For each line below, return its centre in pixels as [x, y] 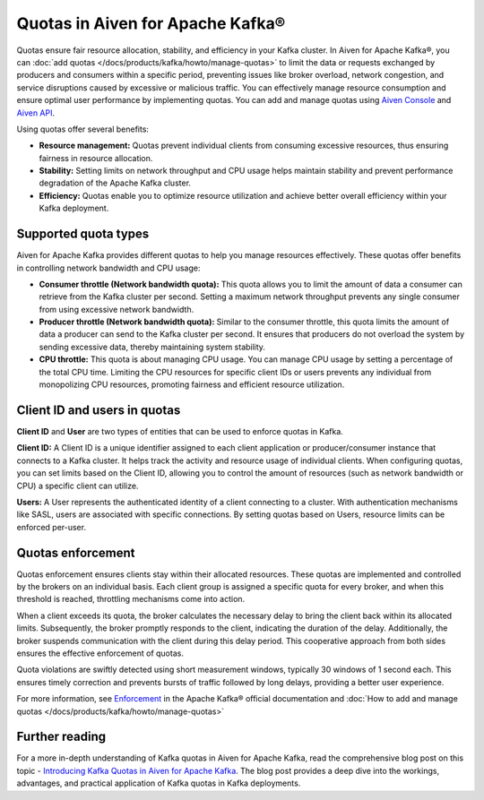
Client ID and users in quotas [99, 410]
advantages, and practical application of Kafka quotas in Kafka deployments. [159, 783]
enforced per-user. [52, 527]
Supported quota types [83, 234]
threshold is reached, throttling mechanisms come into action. [131, 599]
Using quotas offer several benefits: [83, 129]
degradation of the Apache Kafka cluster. [115, 183]
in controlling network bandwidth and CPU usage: [108, 268]
